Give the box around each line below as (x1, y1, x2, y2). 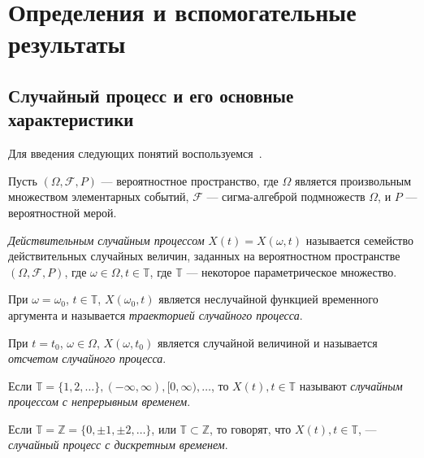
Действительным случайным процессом (8, 231, 205, 248)
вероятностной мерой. (8, 203, 117, 220)
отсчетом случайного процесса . (8, 350, 167, 367)
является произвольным (294, 172, 412, 189)
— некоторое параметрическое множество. (186, 263, 397, 280)
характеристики (8, 107, 134, 132)
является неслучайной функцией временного (158, 290, 379, 308)
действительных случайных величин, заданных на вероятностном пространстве (8, 247, 400, 264)
